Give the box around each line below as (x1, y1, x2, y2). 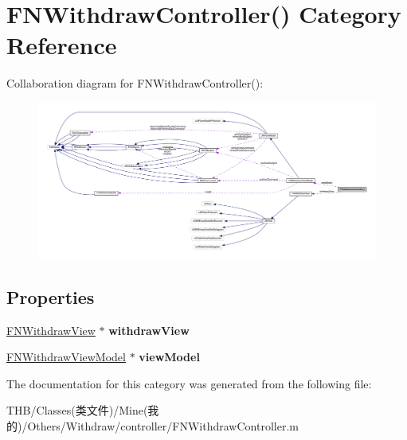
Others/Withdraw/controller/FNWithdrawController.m (27, 417, 299, 434)
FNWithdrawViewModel (6, 348, 126, 365)
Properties (6, 284, 95, 309)
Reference (6, 29, 117, 61)
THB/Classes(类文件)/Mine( (6, 402, 148, 419)
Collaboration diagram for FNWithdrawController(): (6, 75, 264, 92)
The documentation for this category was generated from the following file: (6, 375, 372, 391)
